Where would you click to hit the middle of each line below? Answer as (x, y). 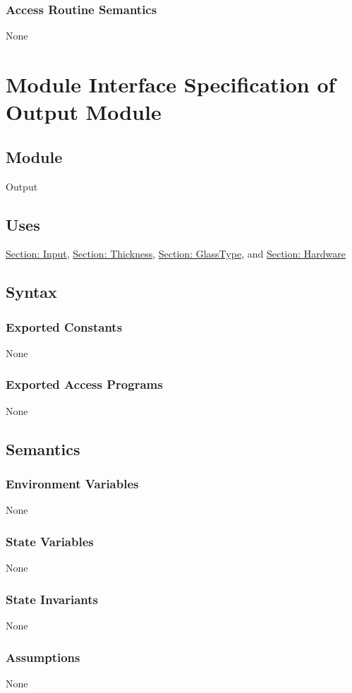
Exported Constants (64, 326)
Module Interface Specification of (171, 84)
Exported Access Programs (84, 384)
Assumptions (43, 657)
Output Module (84, 112)
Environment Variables (72, 484)
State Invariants (52, 599)
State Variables (50, 541)
